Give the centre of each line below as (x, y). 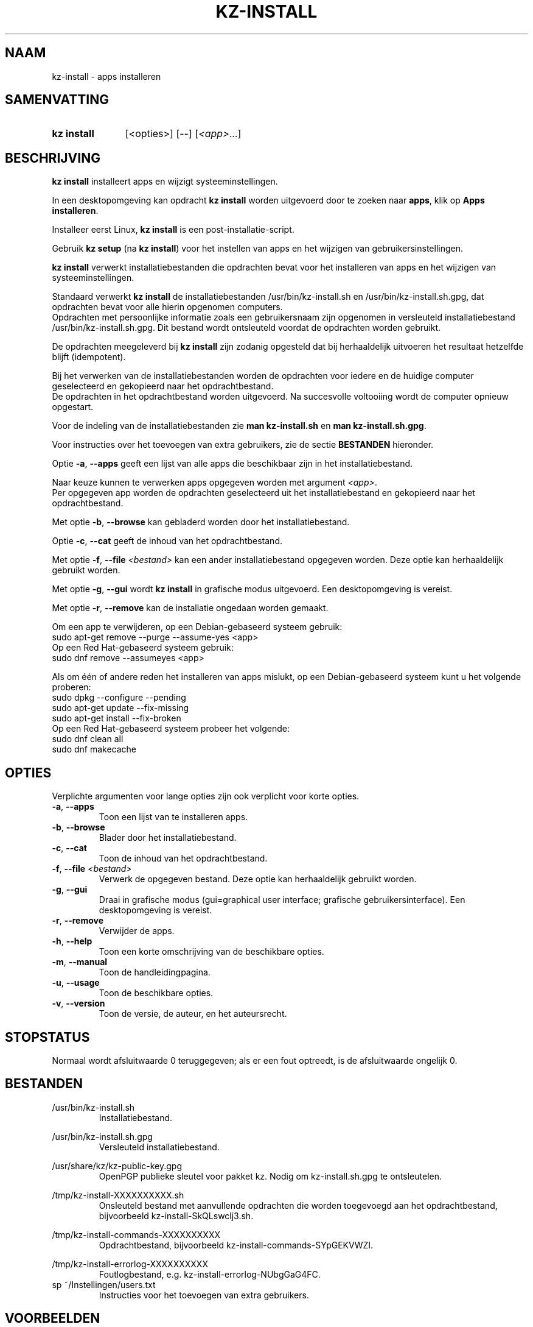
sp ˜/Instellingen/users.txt (104, 1284)
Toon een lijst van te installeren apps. (173, 817)
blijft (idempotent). (89, 357)
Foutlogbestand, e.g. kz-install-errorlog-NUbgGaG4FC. (210, 1274)
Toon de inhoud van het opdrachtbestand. (183, 858)
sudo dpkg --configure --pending (119, 698)
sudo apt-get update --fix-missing (120, 708)
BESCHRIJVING (53, 158)
